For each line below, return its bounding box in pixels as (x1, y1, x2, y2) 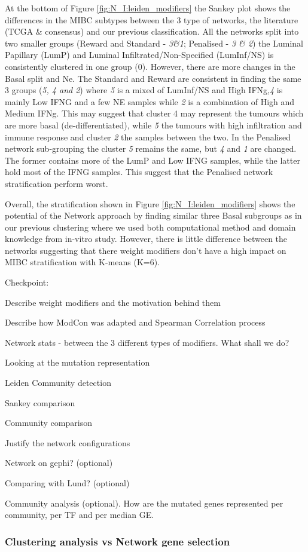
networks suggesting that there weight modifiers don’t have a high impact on (5, 244, 286, 256)
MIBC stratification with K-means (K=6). (5, 256, 160, 268)
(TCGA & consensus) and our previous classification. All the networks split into (5, 25, 299, 38)
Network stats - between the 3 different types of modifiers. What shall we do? (5, 336, 289, 348)
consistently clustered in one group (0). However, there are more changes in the (5, 60, 295, 72)
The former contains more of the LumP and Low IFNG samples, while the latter (5, 154, 300, 166)
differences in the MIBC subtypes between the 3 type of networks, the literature (5, 13, 298, 26)
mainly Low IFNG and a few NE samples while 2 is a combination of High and (5, 95, 295, 108)
